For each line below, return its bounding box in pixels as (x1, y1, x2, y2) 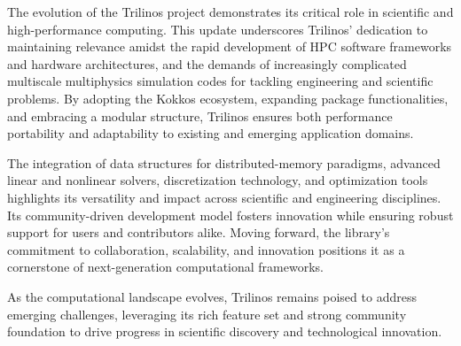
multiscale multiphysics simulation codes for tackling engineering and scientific (7, 72, 434, 90)
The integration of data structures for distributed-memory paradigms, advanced (7, 153, 441, 172)
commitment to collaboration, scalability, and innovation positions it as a (7, 240, 405, 258)
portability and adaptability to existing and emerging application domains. (7, 124, 414, 142)
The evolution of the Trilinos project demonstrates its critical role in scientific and (7, 3, 454, 20)
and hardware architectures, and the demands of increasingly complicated (7, 54, 407, 73)
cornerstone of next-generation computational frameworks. (7, 258, 324, 276)
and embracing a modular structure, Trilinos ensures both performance (7, 106, 393, 125)
